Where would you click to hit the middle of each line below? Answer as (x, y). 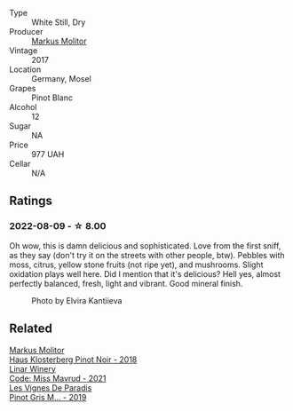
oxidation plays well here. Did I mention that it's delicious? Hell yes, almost (145, 273)
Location (25, 69)
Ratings (31, 201)
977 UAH (48, 154)
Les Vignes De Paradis (51, 387)
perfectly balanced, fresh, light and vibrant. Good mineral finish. (126, 283)
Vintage (24, 51)
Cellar (20, 164)
